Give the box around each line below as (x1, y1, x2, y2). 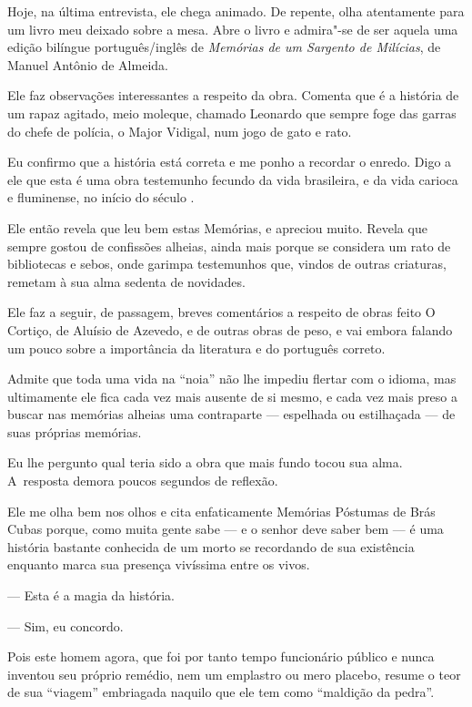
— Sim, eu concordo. (7, 616, 124, 635)
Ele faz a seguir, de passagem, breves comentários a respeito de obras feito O (7, 302, 436, 322)
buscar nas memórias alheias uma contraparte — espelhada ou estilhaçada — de (7, 405, 456, 424)
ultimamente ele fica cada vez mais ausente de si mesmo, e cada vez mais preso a (7, 386, 458, 405)
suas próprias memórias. (7, 422, 142, 441)
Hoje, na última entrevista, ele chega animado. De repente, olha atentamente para (7, 2, 465, 20)
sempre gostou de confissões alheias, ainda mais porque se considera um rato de (7, 236, 451, 255)
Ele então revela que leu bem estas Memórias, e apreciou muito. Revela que (7, 218, 427, 237)
